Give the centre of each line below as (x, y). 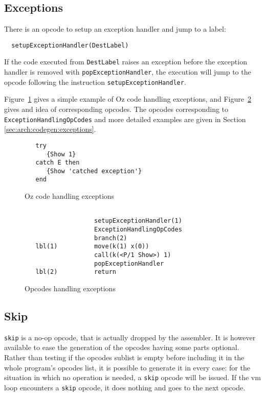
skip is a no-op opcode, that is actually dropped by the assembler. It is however (130, 337)
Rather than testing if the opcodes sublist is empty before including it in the (124, 357)
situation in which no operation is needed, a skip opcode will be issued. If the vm (132, 377)
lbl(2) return (76, 272)
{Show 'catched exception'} (94, 171)
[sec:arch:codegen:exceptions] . (50, 129)
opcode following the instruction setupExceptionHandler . (95, 81)
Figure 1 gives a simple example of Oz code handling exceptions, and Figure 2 (128, 99)
